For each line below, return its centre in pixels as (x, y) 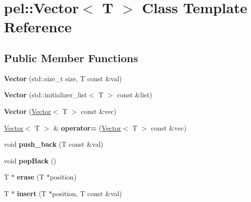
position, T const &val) (87, 193)
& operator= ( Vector (87, 127)
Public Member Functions (71, 57)
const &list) (135, 95)
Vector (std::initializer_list (46, 95)
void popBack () (30, 160)
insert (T (32, 193)
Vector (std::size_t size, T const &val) (63, 78)
